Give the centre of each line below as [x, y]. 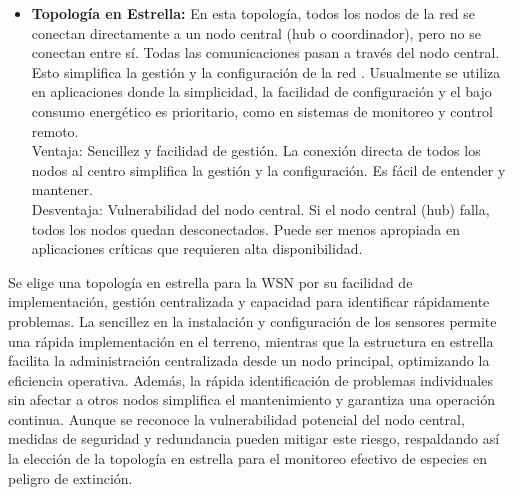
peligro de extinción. [70, 477]
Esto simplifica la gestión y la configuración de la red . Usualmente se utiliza [266, 71]
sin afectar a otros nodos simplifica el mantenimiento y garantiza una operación [251, 399]
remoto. [55, 130]
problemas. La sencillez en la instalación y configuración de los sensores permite [252, 320]
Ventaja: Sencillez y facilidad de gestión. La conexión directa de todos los [256, 150]
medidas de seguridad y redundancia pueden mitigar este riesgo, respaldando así [254, 438]
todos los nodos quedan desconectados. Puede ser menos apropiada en [245, 228]
